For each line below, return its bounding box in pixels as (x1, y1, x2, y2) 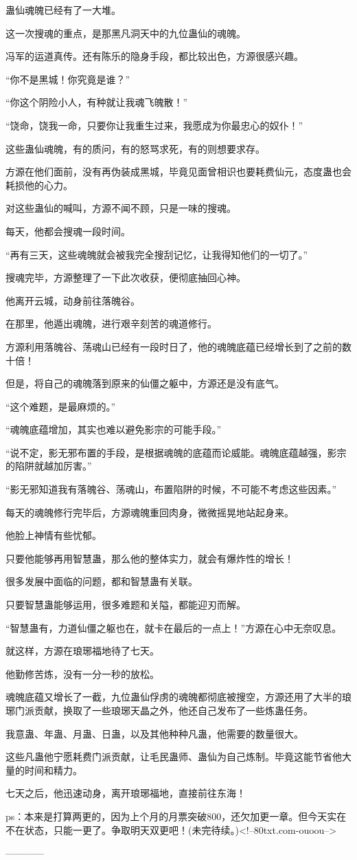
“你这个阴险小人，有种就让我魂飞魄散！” (5, 95, 188, 109)
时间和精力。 (24, 762, 82, 777)
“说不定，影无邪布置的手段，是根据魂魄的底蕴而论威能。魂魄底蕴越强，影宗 (5, 445, 347, 459)
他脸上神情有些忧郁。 (5, 528, 102, 542)
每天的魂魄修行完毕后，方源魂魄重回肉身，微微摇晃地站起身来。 (5, 505, 294, 519)
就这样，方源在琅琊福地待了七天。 (5, 643, 159, 658)
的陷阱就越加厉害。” (5, 459, 92, 473)
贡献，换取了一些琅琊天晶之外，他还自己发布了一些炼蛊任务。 (34, 703, 313, 717)
